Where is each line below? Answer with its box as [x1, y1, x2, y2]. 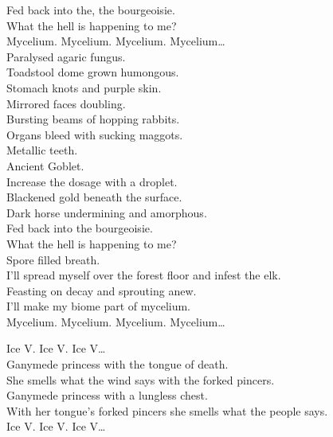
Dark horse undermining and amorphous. [6, 204, 207, 220]
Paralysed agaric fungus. [6, 48, 126, 64]
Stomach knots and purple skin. [6, 79, 162, 96]
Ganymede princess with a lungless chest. [6, 387, 208, 404]
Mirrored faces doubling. [6, 95, 126, 111]
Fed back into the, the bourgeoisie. [6, 2, 175, 18]
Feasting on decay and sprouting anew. [6, 282, 197, 298]
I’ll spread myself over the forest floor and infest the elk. [6, 267, 281, 283]
